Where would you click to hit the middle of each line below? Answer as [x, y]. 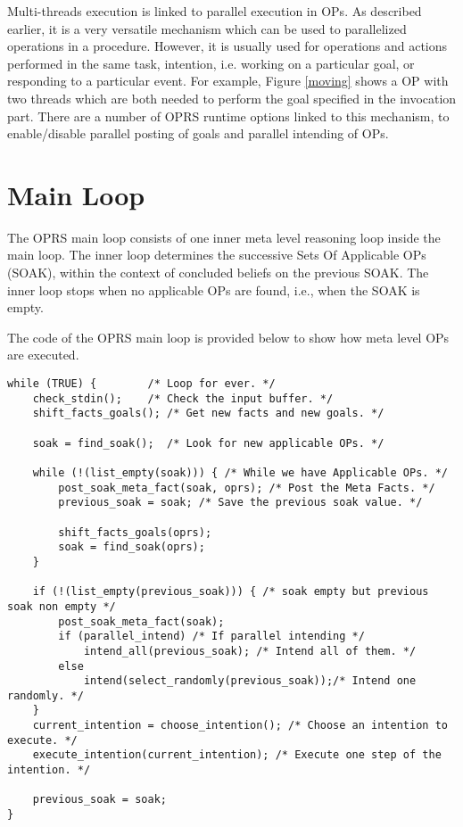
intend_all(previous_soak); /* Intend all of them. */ [250, 651]
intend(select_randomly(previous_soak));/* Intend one [250, 681]
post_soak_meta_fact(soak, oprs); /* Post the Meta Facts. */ [247, 488]
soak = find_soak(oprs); [132, 547]
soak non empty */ [62, 606]
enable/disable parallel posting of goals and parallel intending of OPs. [198, 133]
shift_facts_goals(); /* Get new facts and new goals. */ [208, 413]
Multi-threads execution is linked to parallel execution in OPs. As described [215, 11]
